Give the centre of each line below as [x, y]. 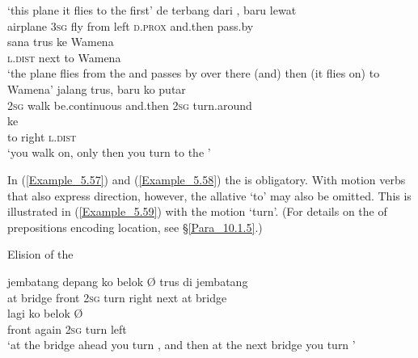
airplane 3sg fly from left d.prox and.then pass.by [131, 25]
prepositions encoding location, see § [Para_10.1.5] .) [135, 227]
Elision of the [40, 254]
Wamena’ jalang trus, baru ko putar [97, 88]
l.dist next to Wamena [64, 57]
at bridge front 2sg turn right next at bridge [117, 297]
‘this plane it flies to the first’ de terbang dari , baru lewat [152, 10]
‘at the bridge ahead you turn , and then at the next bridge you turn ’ [182, 345]
